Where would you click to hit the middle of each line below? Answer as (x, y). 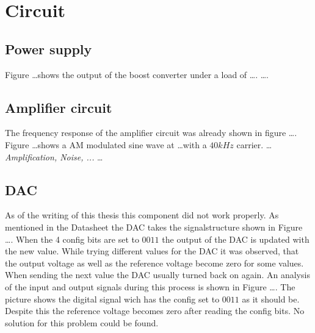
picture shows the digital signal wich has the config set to (112, 299)
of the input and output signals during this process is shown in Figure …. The (150, 286)
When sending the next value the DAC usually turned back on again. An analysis (157, 275)
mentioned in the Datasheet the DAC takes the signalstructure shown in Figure (154, 227)
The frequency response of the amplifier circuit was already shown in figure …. (151, 133)
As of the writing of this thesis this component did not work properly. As (142, 215)
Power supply (49, 48)
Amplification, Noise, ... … (54, 156)
